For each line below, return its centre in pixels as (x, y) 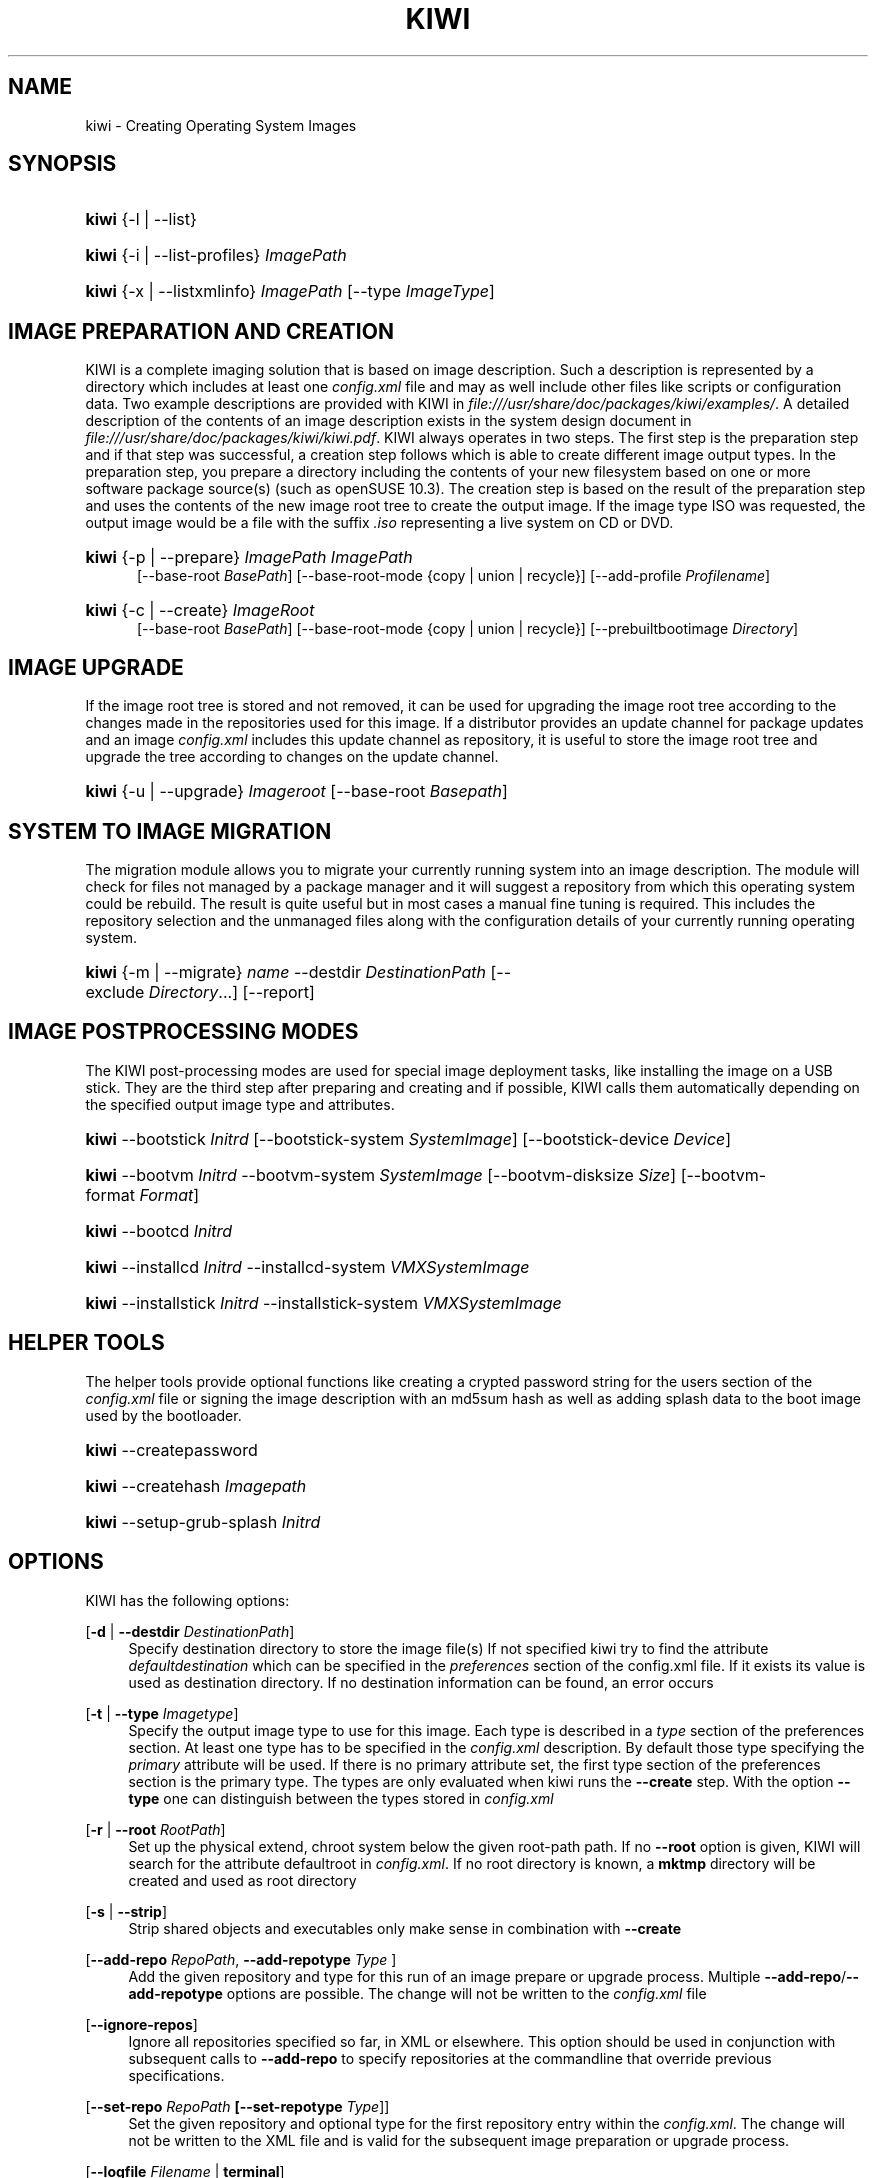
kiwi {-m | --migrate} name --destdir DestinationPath (285, 971)
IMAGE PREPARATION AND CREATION (201, 331)
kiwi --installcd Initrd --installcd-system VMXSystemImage (307, 1266)
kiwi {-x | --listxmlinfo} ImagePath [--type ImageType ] (290, 291)
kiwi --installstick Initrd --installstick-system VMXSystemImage (323, 1302)
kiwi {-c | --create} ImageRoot (200, 610)
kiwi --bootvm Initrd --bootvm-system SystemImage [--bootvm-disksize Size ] (381, 1174)
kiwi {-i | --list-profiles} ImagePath (216, 255)
